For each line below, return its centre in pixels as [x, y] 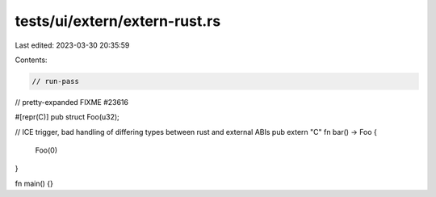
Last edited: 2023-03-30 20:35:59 [72, 45]
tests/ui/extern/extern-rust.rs [118, 21]
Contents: [31, 60]
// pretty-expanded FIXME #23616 [72, 102]
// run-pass [56, 81]
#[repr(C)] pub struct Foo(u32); [67, 117]
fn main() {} [34, 183]
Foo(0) [46, 150]
